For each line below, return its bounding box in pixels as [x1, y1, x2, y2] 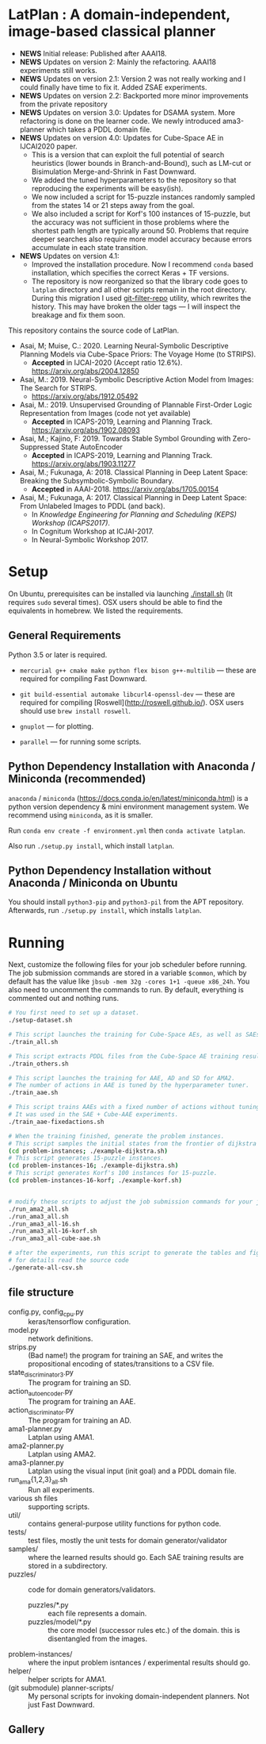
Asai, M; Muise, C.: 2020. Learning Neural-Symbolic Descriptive [19, 341, 229, 350]
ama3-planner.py [8, 1457, 65, 1467]
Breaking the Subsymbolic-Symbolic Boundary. [19, 475, 174, 485]
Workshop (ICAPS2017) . [31, 518, 111, 527]
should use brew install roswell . [19, 706, 131, 715]
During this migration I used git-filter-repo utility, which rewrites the [31, 293, 252, 302]
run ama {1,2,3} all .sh [8, 1474, 68, 1486]
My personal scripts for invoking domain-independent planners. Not [28, 1691, 249, 1700]
